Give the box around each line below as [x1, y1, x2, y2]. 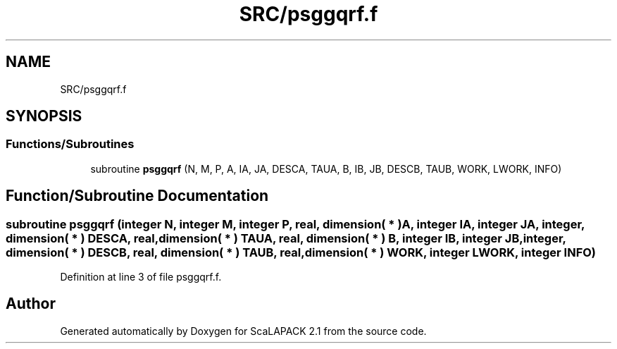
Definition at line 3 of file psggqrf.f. [60, 271, 222, 283]
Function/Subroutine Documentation [6, 187, 269, 205]
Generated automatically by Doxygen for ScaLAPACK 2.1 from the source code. [60, 324, 427, 337]
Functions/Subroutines [6, 137, 135, 152]
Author [6, 295, 56, 313]
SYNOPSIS [6, 107, 82, 125]
